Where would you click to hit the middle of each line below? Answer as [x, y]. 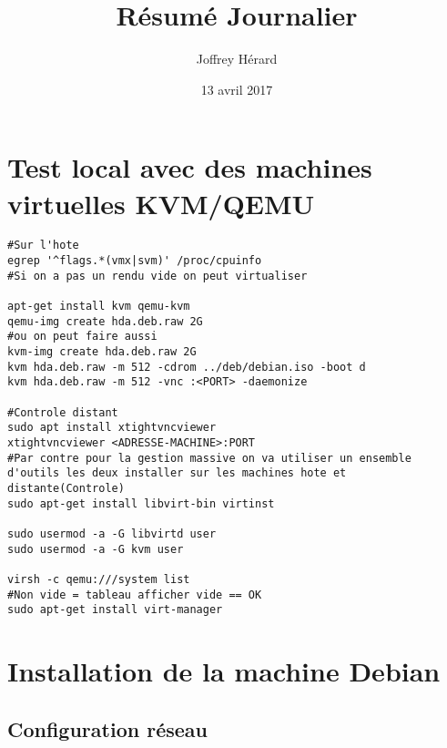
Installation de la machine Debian [224, 671]
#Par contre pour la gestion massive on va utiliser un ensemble [209, 458]
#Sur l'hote [43, 246]
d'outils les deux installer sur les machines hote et [177, 473]
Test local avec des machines [190, 167]
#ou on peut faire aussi [82, 337]
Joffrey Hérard [237, 59]
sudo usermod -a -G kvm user [96, 549]
